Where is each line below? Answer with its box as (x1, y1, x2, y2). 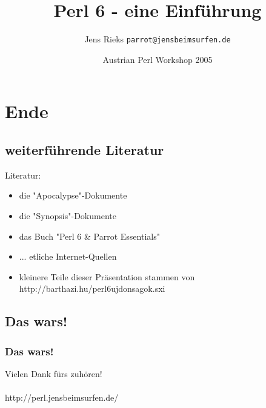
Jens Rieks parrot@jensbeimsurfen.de (84, 33, 231, 45)
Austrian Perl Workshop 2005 (102, 53, 213, 65)
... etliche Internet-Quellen (19, 250, 117, 263)
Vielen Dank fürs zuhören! (5, 367, 102, 380)
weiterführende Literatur (5, 140, 164, 159)
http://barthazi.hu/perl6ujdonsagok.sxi (19, 282, 165, 295)
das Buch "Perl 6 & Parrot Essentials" (19, 229, 160, 242)
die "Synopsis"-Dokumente (19, 209, 116, 222)
